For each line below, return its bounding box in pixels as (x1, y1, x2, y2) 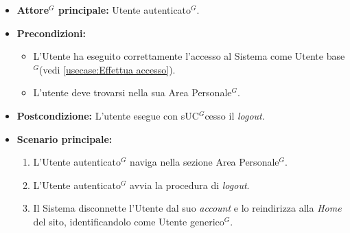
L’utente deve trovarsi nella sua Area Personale (33, 85, 232, 100)
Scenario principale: (16, 131, 113, 146)
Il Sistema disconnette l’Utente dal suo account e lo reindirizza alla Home (33, 201, 342, 215)
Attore (16, 3, 49, 16)
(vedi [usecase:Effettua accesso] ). (39, 62, 176, 76)
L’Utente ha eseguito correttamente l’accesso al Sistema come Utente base (33, 49, 345, 63)
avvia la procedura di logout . (130, 177, 250, 192)
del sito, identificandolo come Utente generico (33, 214, 224, 228)
